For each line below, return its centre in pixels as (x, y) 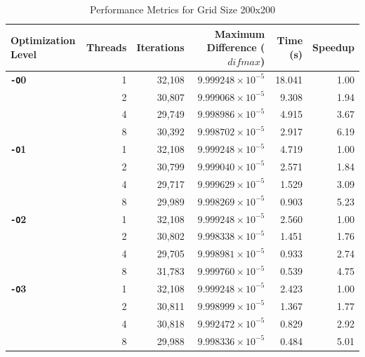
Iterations (160, 47)
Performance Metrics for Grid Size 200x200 (182, 9)
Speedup (333, 47)
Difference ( (236, 47)
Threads (107, 47)
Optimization (43, 40)
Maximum (240, 33)
